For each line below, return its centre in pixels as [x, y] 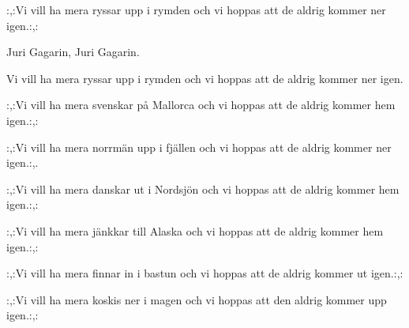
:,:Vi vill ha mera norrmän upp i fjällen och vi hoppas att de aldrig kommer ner [199, 147]
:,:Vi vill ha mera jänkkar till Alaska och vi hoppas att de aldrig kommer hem [195, 230]
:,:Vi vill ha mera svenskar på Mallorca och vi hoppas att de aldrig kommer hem [201, 105]
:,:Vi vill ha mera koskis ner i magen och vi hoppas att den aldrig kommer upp [197, 299]
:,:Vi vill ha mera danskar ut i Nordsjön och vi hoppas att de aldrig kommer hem [203, 189]
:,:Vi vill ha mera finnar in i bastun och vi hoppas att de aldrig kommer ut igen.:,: [205, 273]
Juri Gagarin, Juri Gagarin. [73, 52]
